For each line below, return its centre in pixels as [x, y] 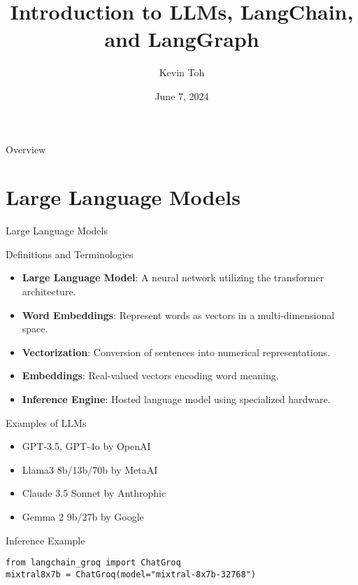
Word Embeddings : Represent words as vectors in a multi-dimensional [178, 315]
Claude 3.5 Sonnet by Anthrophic [94, 493]
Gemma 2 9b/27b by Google [83, 516]
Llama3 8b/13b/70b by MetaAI [90, 469]
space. [35, 329]
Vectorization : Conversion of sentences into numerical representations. [176, 352]
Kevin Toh [182, 72]
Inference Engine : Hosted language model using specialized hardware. [176, 399]
